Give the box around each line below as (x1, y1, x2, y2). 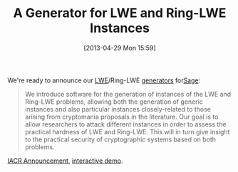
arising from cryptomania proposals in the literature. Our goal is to (24, 112, 219, 121)
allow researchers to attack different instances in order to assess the (24, 119, 227, 129)
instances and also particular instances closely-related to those (24, 104, 212, 113)
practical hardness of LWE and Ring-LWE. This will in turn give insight (24, 127, 230, 136)
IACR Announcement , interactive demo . (7, 156, 123, 165)
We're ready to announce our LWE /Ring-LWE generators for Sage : (7, 76, 201, 85)
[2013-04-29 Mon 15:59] (83, 43, 156, 52)
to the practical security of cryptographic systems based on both (24, 135, 216, 144)
